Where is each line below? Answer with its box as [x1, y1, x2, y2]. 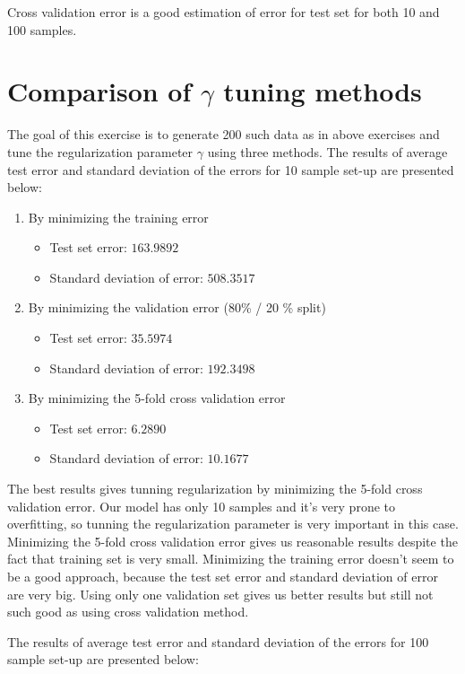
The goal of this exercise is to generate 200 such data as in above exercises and [7, 125, 440, 144]
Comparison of [7, 73, 192, 109]
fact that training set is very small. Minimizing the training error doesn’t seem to [7, 549, 454, 568]
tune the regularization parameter [7, 142, 194, 161]
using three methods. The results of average [207, 142, 448, 161]
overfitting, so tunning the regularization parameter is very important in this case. [7, 514, 459, 533]
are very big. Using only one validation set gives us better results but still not [7, 584, 434, 603]
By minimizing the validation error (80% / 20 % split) [28, 298, 326, 317]
